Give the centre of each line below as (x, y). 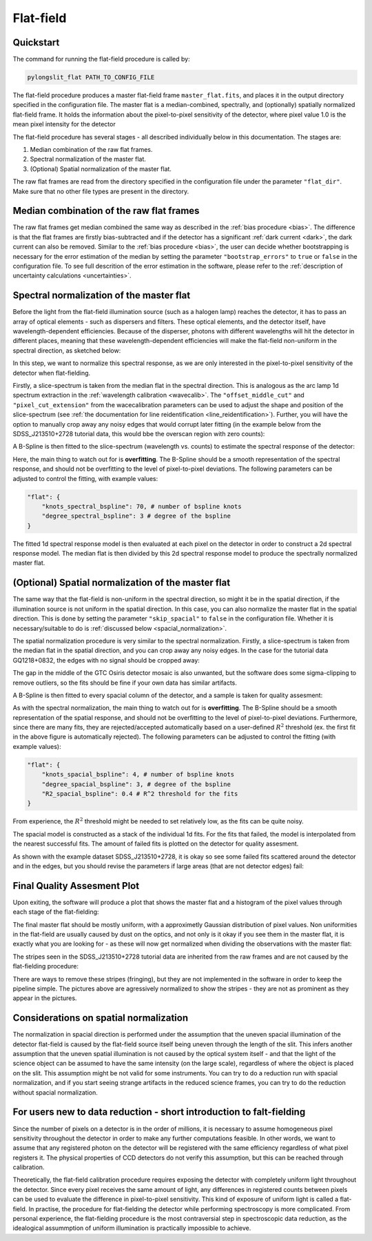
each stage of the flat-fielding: (56, 912)
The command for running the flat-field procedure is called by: (101, 59)
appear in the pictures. (45, 998)
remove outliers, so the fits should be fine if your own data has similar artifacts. (125, 683)
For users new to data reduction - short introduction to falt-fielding (159, 1112)
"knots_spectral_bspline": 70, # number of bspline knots (142, 506)
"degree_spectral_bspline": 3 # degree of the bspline (136, 516)
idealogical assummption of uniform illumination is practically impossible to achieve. (132, 1228)
